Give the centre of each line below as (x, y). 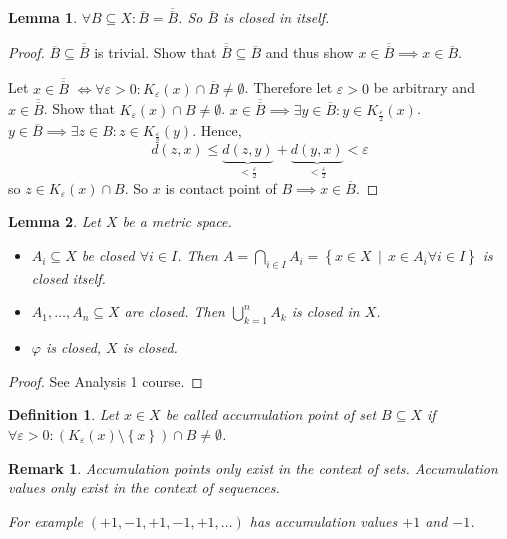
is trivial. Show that (155, 52)
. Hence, (217, 130)
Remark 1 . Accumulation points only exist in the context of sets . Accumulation (253, 467)
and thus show (309, 52)
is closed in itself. (276, 17)
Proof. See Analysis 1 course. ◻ (105, 380)
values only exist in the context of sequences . (144, 487)
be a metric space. (177, 221)
